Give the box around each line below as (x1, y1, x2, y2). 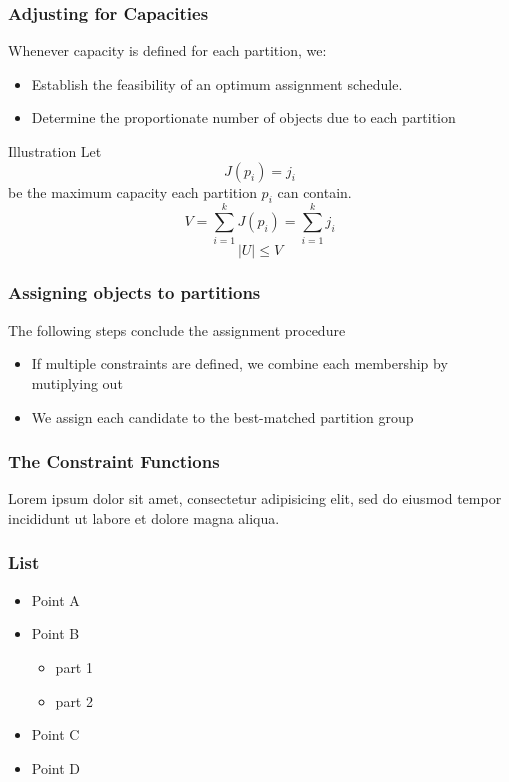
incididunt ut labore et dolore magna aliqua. (8, 507, 280, 528)
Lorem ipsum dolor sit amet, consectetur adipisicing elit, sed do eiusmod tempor (8, 488, 502, 509)
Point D (31, 757, 81, 778)
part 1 (55, 656, 93, 677)
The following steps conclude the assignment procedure (8, 319, 346, 340)
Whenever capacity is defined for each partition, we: (8, 40, 327, 61)
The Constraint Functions (8, 449, 220, 474)
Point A (31, 589, 80, 610)
